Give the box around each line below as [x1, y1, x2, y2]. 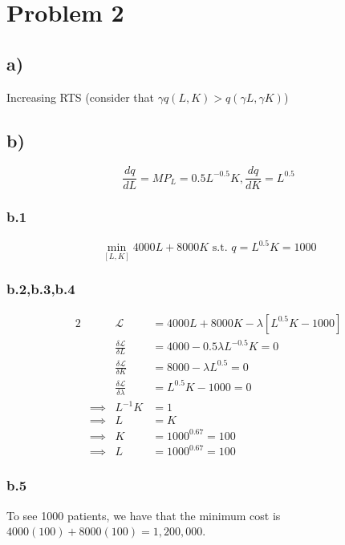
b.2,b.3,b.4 [6, 279, 75, 299]
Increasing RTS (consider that [6, 88, 154, 105]
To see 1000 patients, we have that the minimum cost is [6, 507, 281, 523]
